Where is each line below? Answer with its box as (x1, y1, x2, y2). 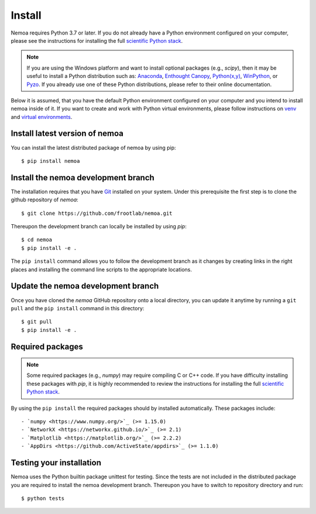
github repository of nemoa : (11, 196, 78, 203)
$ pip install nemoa (21, 157, 80, 164)
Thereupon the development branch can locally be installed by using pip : (11, 223, 187, 230)
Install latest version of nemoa (11, 129, 124, 139)
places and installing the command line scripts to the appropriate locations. (11, 266, 193, 273)
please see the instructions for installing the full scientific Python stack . (11, 37, 183, 44)
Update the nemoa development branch (11, 281, 159, 291)
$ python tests (21, 495, 65, 502)
